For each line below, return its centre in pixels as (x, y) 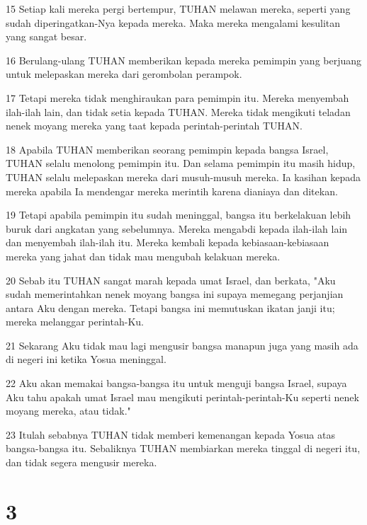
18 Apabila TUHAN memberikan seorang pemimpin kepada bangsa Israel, (167, 149)
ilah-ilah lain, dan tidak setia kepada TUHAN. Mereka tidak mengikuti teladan (178, 111)
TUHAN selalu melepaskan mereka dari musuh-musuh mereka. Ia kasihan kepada (183, 177)
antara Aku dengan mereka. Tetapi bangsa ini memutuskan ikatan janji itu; (170, 307)
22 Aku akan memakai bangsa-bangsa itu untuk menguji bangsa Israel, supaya (176, 383)
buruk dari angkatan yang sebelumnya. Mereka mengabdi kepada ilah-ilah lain (177, 228)
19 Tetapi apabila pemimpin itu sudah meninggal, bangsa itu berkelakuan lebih (179, 215)
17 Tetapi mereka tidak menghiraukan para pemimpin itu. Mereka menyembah (177, 97)
